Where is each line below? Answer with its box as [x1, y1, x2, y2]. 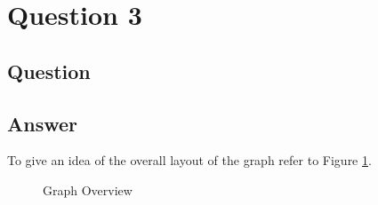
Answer [7, 109, 78, 137]
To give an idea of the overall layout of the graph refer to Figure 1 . [7, 151, 372, 170]
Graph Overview [43, 180, 133, 199]
